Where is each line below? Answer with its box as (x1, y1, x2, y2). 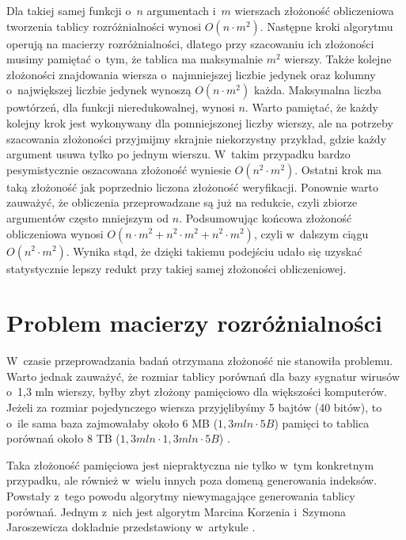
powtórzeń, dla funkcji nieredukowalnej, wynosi (6, 99, 235, 116)
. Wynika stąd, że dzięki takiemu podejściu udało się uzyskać (66, 242, 362, 259)
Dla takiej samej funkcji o (6, 2, 131, 18)
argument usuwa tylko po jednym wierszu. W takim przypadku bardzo (6, 146, 351, 162)
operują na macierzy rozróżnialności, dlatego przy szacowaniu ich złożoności (6, 35, 374, 51)
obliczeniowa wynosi (6, 225, 104, 241)
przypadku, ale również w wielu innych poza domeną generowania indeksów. (6, 472, 378, 489)
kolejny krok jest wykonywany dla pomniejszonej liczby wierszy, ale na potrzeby (6, 114, 393, 131)
